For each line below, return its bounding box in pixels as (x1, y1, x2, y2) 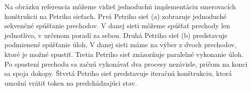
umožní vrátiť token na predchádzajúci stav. (4, 77, 137, 88)
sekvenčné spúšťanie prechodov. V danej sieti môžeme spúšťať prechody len (4, 20, 230, 31)
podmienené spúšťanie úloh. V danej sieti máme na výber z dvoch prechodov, (4, 39, 237, 50)
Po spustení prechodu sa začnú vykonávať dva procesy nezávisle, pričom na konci (4, 58, 248, 69)
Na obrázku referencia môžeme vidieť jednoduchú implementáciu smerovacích (4, 1, 236, 11)
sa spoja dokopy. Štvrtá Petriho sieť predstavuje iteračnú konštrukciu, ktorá (4, 68, 232, 78)
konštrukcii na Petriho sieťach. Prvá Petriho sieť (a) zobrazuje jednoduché (4, 11, 227, 21)
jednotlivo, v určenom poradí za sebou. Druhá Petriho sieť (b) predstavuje (4, 30, 228, 40)
